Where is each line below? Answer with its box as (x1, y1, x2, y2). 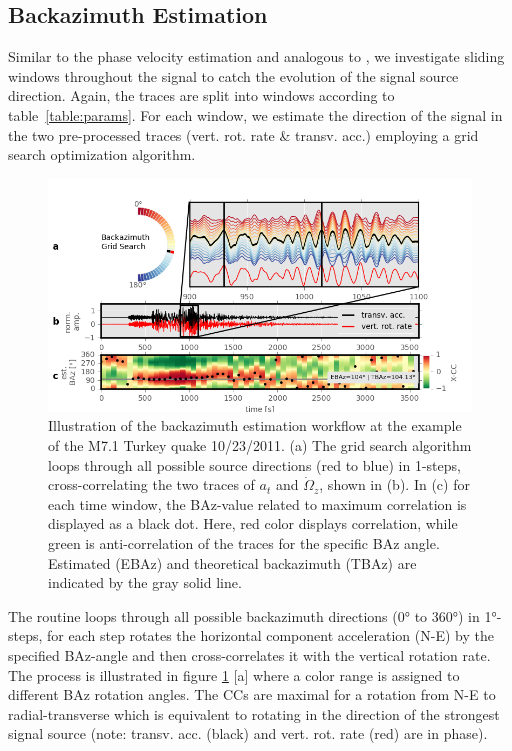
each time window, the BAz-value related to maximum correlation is (48, 493, 467, 514)
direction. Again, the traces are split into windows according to (8, 85, 395, 106)
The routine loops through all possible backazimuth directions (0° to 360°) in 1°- (8, 605, 502, 626)
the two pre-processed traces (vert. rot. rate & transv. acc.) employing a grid (8, 124, 479, 145)
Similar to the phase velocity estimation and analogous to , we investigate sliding (8, 46, 505, 67)
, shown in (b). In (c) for (319, 474, 470, 495)
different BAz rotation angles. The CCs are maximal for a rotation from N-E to (8, 684, 496, 705)
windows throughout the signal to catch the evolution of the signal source (8, 65, 459, 86)
